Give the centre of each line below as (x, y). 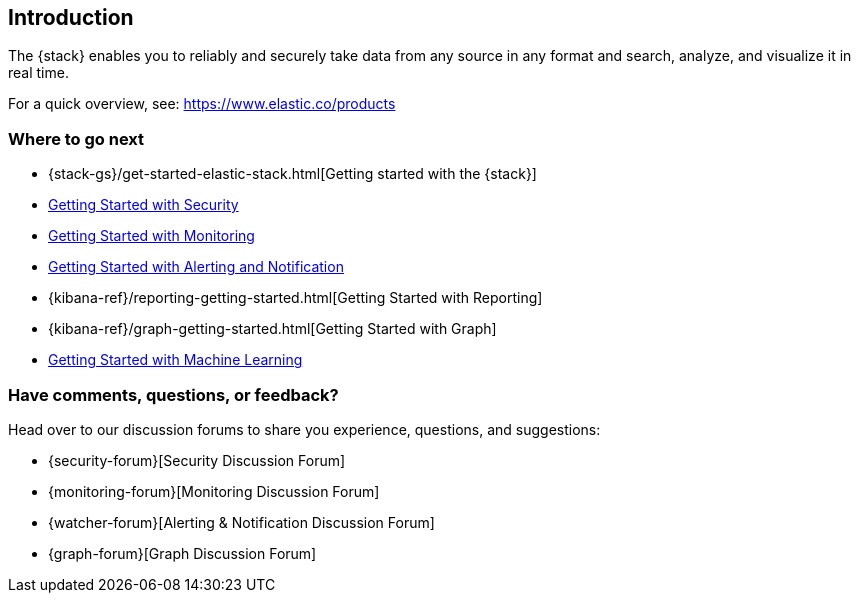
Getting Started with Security (143, 205)
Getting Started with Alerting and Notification (196, 267)
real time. (38, 73)
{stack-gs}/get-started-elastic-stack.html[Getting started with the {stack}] (292, 174)
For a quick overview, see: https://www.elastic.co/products (202, 104)
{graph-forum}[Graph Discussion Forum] (182, 553)
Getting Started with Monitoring (151, 236)
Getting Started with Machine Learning (175, 360)
